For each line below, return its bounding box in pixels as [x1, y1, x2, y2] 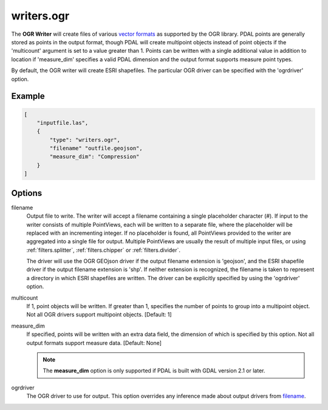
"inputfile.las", [36, 119, 89, 126]
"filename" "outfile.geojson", [49, 145, 143, 152]
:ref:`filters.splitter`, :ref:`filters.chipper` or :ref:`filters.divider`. [26, 246, 181, 254]
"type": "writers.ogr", [49, 136, 121, 143]
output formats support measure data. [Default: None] [26, 339, 162, 346]
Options [11, 188, 43, 198]
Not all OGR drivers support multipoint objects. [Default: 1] [26, 311, 173, 318]
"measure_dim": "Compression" [49, 153, 140, 160]
